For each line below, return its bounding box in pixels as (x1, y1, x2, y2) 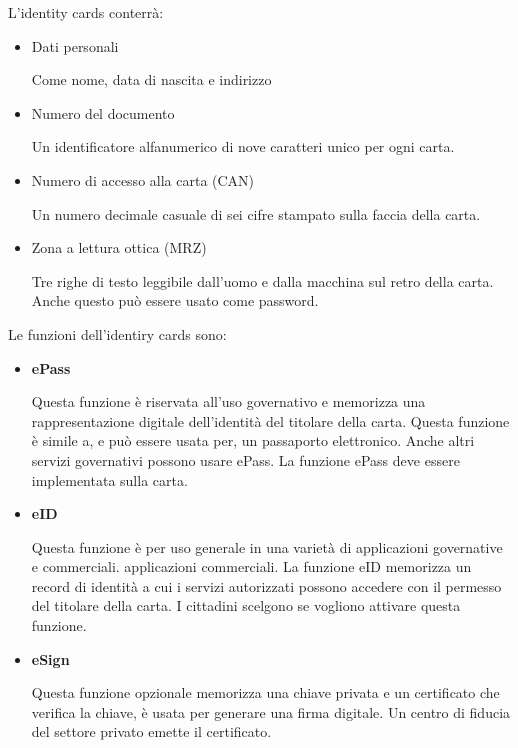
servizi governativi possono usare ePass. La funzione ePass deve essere (31, 449, 460, 470)
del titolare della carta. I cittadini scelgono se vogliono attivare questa (31, 595, 461, 616)
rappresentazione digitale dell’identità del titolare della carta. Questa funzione (31, 410, 510, 431)
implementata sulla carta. (31, 469, 188, 490)
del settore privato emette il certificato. (31, 721, 272, 742)
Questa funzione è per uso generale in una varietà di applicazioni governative (31, 536, 503, 557)
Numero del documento (31, 102, 175, 123)
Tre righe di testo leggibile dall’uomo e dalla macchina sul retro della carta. (31, 270, 494, 291)
